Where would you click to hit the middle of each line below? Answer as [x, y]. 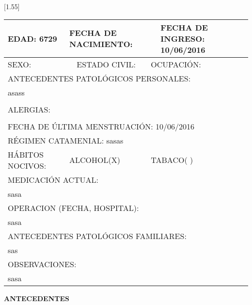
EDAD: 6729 [32, 38]
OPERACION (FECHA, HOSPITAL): [73, 208]
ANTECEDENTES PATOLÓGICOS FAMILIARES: [97, 236]
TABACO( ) [172, 160]
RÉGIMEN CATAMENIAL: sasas [66, 140]
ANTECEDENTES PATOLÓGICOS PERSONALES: [99, 78]
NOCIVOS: [27, 165]
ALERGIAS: [29, 109]
